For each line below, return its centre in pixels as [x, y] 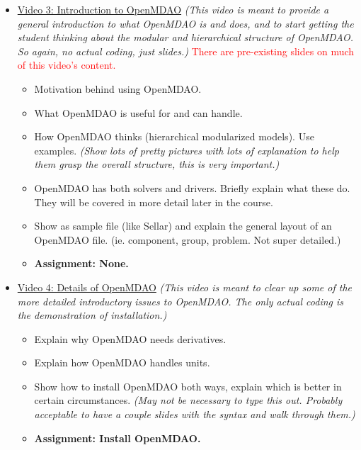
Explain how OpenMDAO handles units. [122, 362]
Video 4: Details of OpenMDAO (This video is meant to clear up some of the [184, 287]
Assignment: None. [81, 263]
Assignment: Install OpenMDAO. [118, 438]
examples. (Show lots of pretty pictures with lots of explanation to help [187, 150]
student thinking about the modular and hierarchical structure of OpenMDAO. [185, 37]
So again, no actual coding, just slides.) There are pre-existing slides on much [186, 51]
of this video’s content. [67, 65]
